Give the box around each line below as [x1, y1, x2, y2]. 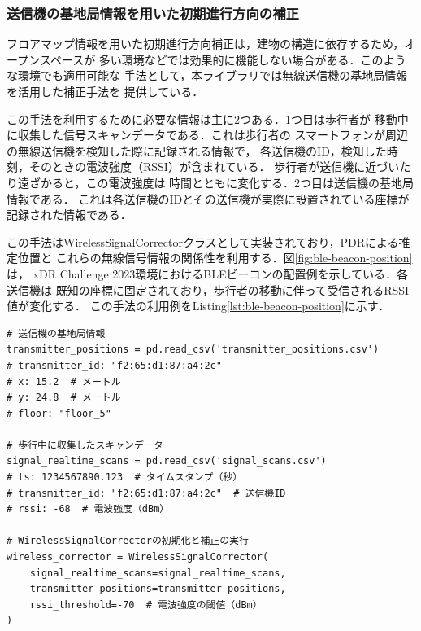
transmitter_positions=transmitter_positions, [29, 583, 286, 595]
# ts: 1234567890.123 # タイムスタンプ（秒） [7, 471, 243, 484]
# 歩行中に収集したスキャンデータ [7, 439, 163, 451]
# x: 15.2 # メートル [7, 375, 121, 388]
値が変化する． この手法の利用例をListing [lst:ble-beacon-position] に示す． [7, 297, 390, 314]
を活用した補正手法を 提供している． [7, 83, 204, 99]
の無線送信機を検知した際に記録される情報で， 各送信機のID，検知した [7, 142, 387, 159]
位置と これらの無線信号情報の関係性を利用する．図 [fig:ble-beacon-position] [17, 249, 413, 266]
